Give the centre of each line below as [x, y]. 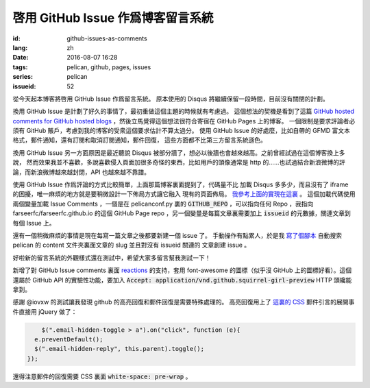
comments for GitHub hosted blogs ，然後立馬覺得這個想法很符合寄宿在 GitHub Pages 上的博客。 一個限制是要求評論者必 [184, 121]
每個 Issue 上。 [34, 223]
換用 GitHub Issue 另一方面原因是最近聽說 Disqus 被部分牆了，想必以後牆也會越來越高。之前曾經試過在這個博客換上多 [179, 153]
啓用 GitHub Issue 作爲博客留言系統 [113, 18]
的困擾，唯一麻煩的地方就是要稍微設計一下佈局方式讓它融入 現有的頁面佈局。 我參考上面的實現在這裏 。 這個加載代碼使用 [184, 194]
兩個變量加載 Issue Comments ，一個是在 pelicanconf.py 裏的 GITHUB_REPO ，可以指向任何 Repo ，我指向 [163, 204]
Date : [21, 58]
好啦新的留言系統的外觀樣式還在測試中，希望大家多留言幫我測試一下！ [112, 258]
